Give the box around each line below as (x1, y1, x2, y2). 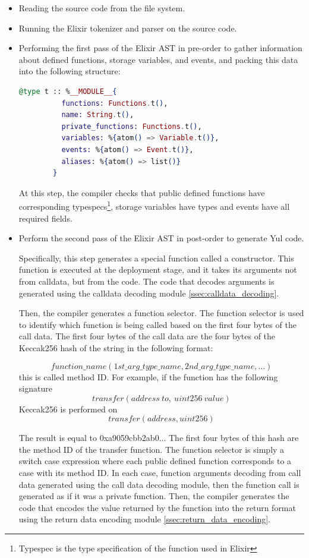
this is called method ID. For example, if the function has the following (18, 370, 278, 383)
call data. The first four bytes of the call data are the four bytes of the (18, 330, 276, 342)
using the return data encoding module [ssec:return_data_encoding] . (18, 513, 270, 525)
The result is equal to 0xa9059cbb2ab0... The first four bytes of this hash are (18, 431, 299, 444)
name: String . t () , (61, 111, 134, 119)
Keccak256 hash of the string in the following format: (18, 341, 213, 354)
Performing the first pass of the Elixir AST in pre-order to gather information (18, 42, 302, 54)
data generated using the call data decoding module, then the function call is (18, 478, 299, 490)
